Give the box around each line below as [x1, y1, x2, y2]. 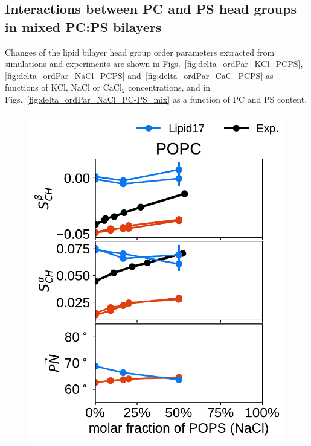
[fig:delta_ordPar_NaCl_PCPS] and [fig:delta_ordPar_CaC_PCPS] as [5, 69, 274, 81]
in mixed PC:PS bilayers [5, 17, 162, 36]
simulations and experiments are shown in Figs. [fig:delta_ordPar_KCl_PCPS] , [5, 57, 303, 70]
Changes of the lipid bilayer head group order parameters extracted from [5, 45, 275, 58]
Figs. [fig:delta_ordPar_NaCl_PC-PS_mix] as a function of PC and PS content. [5, 92, 307, 105]
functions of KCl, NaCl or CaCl [5, 81, 122, 94]
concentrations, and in [128, 81, 211, 94]
